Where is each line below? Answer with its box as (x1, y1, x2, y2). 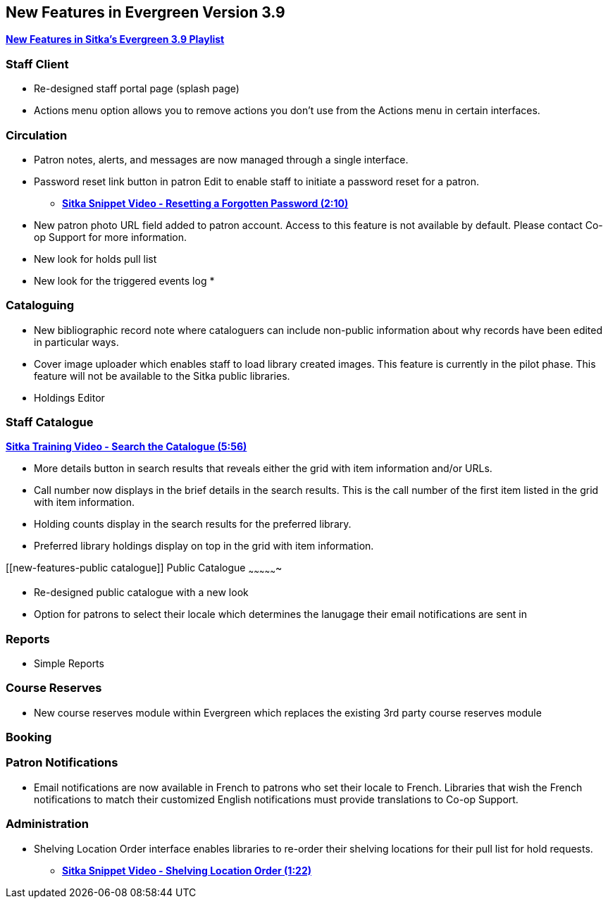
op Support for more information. (34, 230, 187, 243)
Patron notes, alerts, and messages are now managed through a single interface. (34, 153, 409, 166)
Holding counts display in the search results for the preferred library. (34, 518, 352, 531)
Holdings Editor (34, 391, 105, 404)
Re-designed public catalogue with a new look (34, 586, 249, 599)
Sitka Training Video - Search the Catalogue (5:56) (6, 440, 247, 453)
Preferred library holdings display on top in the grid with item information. (34, 540, 374, 552)
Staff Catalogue (6, 415, 94, 430)
